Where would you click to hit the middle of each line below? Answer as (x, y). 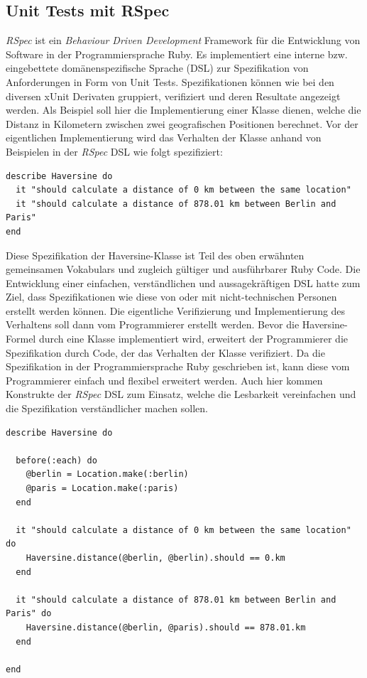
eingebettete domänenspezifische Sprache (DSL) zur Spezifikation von (157, 68)
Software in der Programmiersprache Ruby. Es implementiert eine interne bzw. (177, 54)
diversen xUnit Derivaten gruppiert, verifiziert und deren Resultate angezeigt (173, 96)
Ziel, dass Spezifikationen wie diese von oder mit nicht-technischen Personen (171, 297)
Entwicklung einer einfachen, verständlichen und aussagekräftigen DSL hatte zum (183, 282)
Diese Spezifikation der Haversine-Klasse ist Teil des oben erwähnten (155, 255)
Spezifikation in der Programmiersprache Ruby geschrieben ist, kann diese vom (178, 366)
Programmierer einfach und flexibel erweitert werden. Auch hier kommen (164, 380)
